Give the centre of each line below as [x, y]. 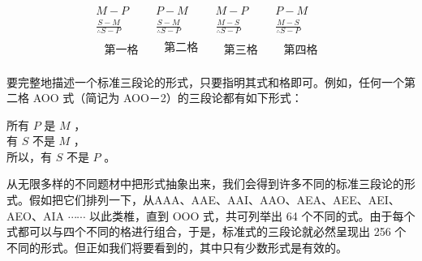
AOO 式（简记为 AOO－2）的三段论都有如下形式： [168, 98]
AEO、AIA [35, 215]
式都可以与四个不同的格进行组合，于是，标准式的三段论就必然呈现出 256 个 [207, 231]
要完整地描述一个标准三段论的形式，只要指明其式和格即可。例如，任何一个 [205, 81]
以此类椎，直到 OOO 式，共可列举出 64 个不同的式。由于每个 [252, 215]
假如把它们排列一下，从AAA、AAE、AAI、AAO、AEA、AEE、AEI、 [214, 200]
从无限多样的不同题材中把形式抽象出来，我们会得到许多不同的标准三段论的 [205, 184]
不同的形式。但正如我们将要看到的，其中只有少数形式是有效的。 [177, 247]
